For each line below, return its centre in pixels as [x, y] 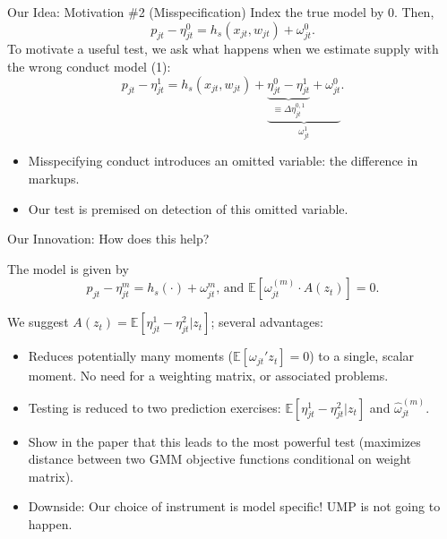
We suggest [38, 322]
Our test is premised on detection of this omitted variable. [188, 208]
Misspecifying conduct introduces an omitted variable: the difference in [223, 161]
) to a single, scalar [362, 356]
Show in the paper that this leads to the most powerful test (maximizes [224, 441]
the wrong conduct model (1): [89, 66]
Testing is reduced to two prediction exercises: [155, 407]
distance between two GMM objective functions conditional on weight [220, 459]
